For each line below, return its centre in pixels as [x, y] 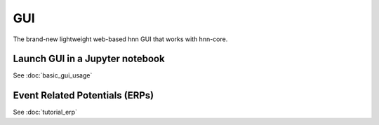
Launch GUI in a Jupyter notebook [89, 59]
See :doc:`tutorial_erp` [45, 112]
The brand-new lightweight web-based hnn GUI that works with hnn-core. [120, 39]
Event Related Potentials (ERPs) [84, 95]
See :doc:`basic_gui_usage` [53, 75]
